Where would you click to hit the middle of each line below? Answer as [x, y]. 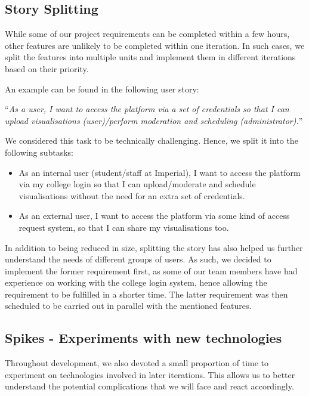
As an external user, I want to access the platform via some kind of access [154, 216]
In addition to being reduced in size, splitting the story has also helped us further [154, 247]
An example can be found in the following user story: [102, 89]
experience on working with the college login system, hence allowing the [136, 282]
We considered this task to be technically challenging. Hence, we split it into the [152, 140]
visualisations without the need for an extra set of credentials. [132, 195]
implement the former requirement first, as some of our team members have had [151, 270]
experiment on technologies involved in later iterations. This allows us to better [150, 374]
